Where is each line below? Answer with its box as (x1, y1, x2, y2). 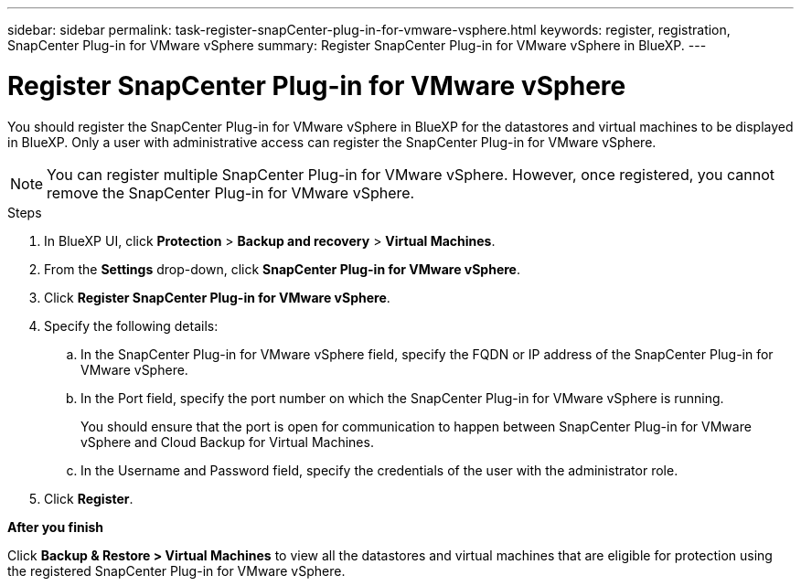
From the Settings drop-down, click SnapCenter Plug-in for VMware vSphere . (44, 261, 520, 277)
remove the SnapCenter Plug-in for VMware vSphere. (47, 183, 415, 202)
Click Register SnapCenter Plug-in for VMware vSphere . (44, 289, 390, 305)
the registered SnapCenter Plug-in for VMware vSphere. (7, 562, 346, 579)
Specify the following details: (44, 317, 219, 334)
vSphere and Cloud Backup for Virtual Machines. (80, 433, 374, 450)
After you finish (7, 518, 104, 535)
